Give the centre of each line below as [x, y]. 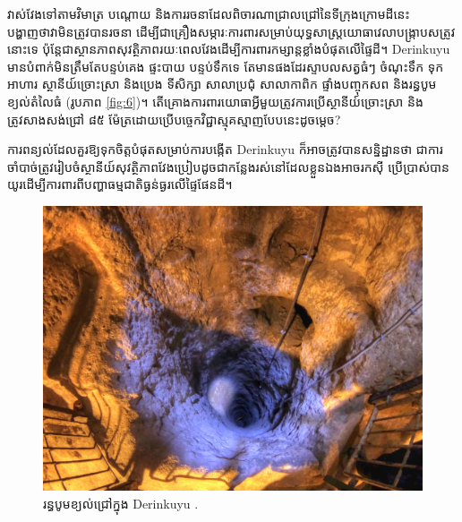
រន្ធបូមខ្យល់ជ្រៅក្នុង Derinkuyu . [121, 503]
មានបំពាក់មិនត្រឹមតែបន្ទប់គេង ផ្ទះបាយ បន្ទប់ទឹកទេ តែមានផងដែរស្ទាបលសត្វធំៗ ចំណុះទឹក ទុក [226, 66]
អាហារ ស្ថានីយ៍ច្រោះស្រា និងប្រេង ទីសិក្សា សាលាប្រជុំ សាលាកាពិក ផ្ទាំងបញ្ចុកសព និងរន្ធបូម [222, 84]
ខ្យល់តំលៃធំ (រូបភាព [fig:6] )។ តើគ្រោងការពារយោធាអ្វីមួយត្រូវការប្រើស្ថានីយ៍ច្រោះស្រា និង [215, 101]
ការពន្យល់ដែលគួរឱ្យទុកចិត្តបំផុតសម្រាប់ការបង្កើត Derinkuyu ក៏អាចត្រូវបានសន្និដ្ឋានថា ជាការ [225, 149]
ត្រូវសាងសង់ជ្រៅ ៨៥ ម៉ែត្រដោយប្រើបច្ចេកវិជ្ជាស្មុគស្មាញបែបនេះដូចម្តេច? [174, 119]
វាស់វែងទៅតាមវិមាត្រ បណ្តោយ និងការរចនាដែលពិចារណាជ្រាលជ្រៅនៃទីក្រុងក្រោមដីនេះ [209, 13]
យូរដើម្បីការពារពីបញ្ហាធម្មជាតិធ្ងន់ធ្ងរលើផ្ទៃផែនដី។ [120, 184]
